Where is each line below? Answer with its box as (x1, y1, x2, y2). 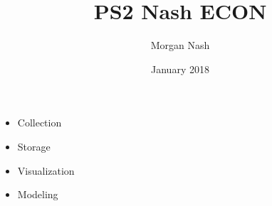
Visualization (17, 163, 75, 178)
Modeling (17, 187, 58, 202)
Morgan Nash (150, 38, 210, 53)
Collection (17, 115, 62, 130)
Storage (17, 139, 51, 153)
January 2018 (151, 61, 209, 76)
